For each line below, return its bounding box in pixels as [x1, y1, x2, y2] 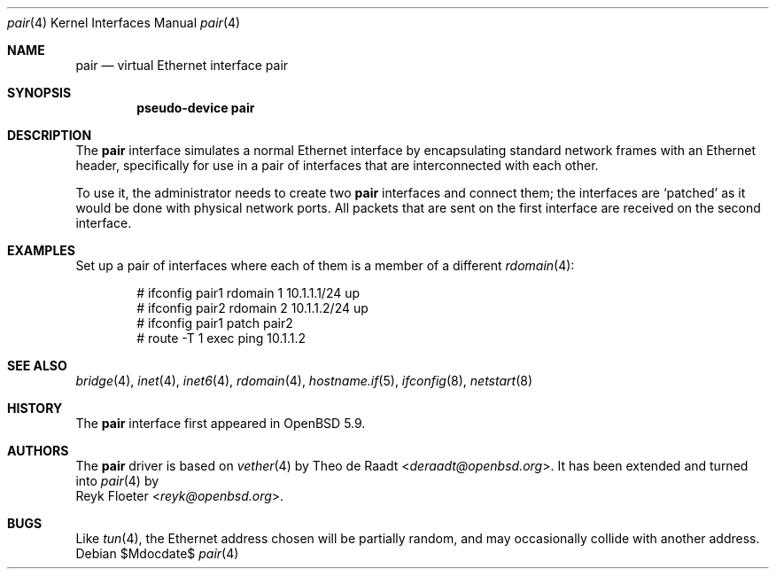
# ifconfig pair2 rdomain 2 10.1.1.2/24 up [136, 300, 369, 315]
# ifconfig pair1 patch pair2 [136, 315, 293, 331]
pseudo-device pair [136, 100, 255, 115]
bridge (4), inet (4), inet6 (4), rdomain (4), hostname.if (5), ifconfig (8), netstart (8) [75, 373, 533, 388]
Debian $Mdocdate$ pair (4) [75, 546, 239, 561]
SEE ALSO [7, 358, 67, 373]
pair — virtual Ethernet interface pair [75, 58, 289, 73]
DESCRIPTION [7, 128, 92, 143]
